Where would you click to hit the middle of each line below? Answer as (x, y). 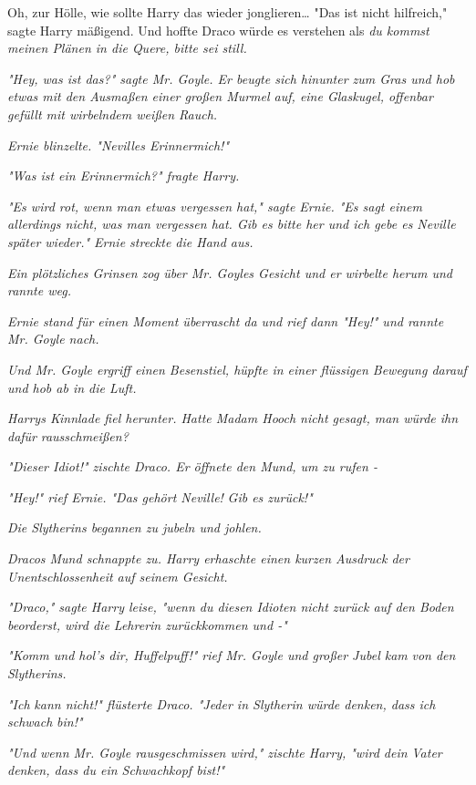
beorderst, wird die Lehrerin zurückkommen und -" (147, 624)
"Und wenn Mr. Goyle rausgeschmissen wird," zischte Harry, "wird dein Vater (225, 752)
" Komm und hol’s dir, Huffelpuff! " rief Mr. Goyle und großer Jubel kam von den (232, 655)
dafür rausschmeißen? (68, 435)
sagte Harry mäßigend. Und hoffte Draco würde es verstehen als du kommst (218, 30)
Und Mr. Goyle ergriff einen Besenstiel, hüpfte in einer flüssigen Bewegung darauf (237, 369)
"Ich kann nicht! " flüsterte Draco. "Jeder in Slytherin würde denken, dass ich (222, 703)
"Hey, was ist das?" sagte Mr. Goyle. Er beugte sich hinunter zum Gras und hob (231, 78)
